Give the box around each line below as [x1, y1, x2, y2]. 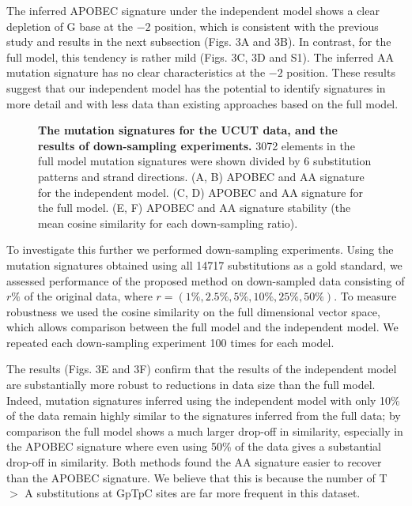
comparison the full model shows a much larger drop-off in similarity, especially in [6, 422, 403, 439]
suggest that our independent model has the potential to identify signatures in [6, 79, 386, 96]
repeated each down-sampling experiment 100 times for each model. [6, 334, 335, 350]
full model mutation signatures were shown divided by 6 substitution [38, 153, 372, 169]
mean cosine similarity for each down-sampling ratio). [38, 214, 298, 231]
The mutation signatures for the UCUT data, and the [38, 122, 338, 138]
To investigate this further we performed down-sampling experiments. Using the [6, 241, 394, 258]
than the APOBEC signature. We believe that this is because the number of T [6, 469, 387, 485]
